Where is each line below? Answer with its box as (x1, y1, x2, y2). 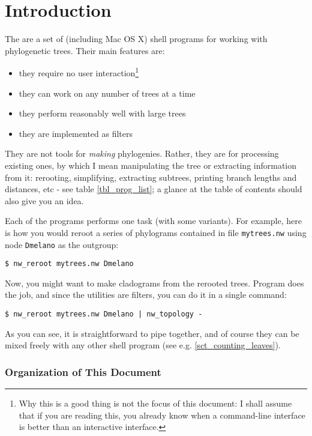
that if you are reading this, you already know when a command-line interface (19, 408, 305, 421)
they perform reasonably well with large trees (19, 107, 186, 120)
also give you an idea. (5, 194, 84, 207)
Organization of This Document (5, 364, 161, 379)
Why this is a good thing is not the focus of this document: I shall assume (19, 397, 292, 410)
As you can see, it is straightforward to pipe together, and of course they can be (5, 327, 299, 339)
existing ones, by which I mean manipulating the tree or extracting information (5, 159, 297, 171)
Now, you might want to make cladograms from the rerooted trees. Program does (5, 276, 304, 289)
